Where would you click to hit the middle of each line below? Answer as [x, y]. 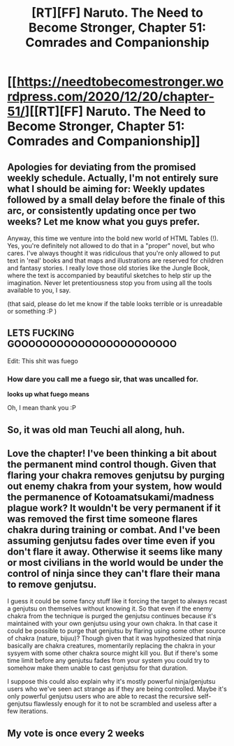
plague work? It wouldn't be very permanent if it [114, 508]
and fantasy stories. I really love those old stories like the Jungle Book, [109, 268]
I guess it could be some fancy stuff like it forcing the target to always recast [117, 601]
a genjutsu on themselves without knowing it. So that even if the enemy [110, 608]
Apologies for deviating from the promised [102, 167]
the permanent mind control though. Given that [112, 464]
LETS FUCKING [41, 333]
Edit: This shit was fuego [43, 360]
